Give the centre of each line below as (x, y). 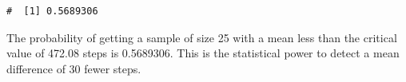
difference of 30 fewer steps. (74, 68)
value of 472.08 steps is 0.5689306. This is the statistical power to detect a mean (203, 53)
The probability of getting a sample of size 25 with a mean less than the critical (202, 37)
